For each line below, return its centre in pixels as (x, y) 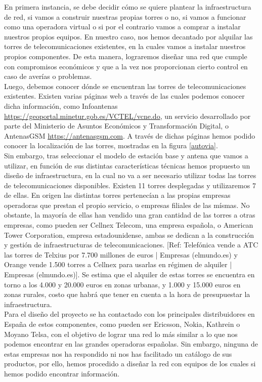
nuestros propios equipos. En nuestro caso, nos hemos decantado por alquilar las (128, 36)
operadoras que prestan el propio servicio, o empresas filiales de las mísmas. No (127, 205)
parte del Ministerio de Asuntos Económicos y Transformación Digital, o (116, 126)
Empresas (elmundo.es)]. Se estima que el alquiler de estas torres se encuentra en (129, 274)
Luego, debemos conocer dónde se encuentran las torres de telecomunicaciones (125, 86)
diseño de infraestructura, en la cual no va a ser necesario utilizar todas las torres (130, 175)
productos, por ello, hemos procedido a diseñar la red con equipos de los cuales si (130, 364)
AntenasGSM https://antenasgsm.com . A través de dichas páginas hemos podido (130, 135)
